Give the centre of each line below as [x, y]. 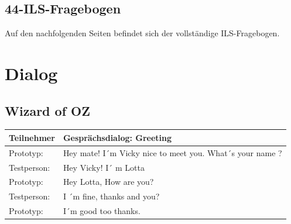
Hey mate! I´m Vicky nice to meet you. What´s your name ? [172, 152]
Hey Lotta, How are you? [108, 182]
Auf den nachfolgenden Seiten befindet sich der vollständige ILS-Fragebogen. [142, 33]
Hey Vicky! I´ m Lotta [104, 167]
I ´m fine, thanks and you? [111, 196]
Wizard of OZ [47, 110]
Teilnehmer [32, 137]
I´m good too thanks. [102, 211]
